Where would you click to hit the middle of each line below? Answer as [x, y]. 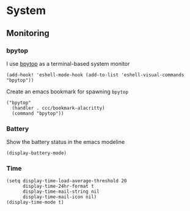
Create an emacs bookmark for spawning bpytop [68, 91]
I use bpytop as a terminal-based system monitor [68, 63]
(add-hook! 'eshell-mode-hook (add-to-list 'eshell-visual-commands [95, 75]
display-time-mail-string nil [61, 192]
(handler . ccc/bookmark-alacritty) [58, 108]
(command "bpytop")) [38, 113]
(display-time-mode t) [35, 202]
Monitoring [28, 33]
